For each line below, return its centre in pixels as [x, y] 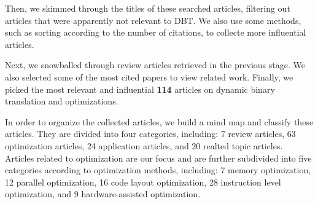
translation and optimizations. [62, 101]
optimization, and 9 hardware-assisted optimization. [103, 194]
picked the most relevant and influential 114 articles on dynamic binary [140, 89]
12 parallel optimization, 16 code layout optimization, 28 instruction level [143, 182]
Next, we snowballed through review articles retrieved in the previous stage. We [155, 65]
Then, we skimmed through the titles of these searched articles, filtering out [148, 8]
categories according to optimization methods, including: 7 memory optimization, [158, 170]
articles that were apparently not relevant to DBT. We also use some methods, [153, 20]
